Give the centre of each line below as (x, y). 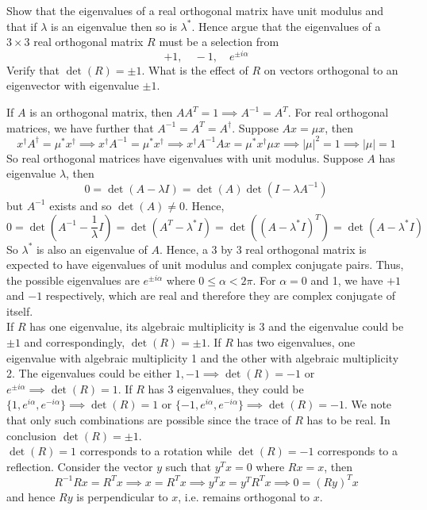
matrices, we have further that (80, 127)
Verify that (33, 69)
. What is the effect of (195, 69)
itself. (20, 311)
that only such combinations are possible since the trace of (149, 420)
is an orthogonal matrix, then (101, 112)
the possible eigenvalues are (73, 280)
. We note (368, 404)
